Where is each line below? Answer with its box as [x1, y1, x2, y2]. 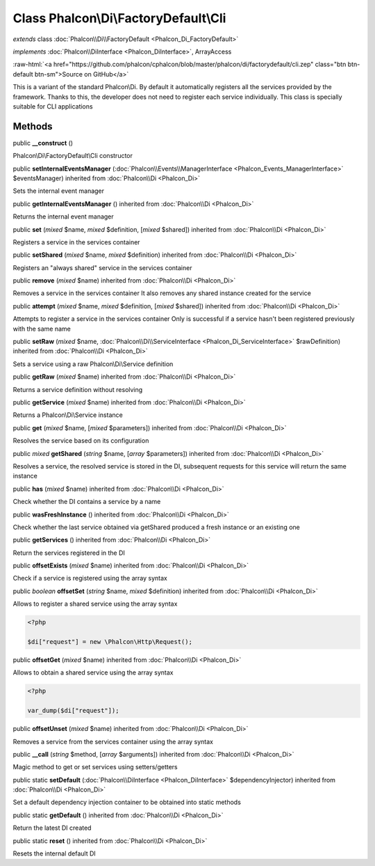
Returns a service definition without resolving [12, 385, 143, 393]
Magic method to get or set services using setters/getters [12, 763, 178, 771]
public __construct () [12, 139, 73, 147]
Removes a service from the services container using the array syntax [12, 737, 213, 746]
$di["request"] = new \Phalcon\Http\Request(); [27, 638, 192, 646]
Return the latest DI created [12, 824, 92, 832]
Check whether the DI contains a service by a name [12, 498, 161, 506]
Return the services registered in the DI [12, 549, 125, 557]
